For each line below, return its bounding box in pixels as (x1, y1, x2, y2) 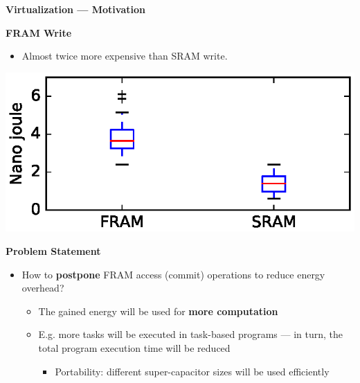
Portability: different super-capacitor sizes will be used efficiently (55, 364, 330, 378)
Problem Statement (6, 244, 101, 258)
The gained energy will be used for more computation (38, 303, 278, 318)
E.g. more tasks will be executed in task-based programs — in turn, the (38, 327, 343, 341)
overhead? (21, 280, 64, 295)
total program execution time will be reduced (38, 341, 231, 355)
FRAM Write (6, 25, 72, 39)
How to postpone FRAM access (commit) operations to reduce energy (21, 267, 325, 281)
